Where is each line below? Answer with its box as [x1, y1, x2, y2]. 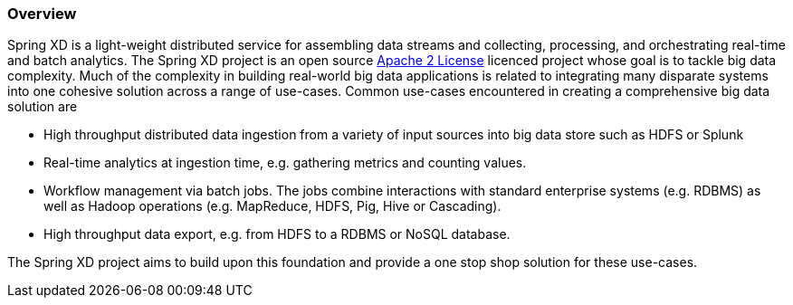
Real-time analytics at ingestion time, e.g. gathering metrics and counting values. [43, 155, 527, 171]
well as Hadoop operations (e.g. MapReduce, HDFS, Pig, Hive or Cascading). [43, 198, 502, 214]
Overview [7, 5, 77, 23]
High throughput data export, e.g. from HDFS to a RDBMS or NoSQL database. [43, 226, 511, 243]
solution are [7, 99, 78, 115]
